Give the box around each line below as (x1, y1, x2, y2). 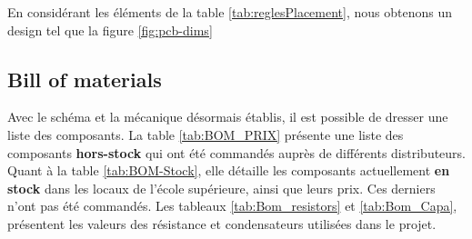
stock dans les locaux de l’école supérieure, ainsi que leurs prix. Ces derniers (7, 178, 436, 197)
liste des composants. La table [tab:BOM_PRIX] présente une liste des (7, 124, 404, 144)
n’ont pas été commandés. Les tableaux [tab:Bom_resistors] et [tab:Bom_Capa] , (7, 196, 457, 215)
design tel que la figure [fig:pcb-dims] (7, 20, 213, 39)
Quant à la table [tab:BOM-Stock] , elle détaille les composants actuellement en (7, 161, 450, 180)
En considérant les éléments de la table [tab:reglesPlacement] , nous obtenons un (7, 3, 452, 21)
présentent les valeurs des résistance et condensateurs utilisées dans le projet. (7, 214, 437, 233)
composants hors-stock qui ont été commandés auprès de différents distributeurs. (7, 143, 467, 162)
